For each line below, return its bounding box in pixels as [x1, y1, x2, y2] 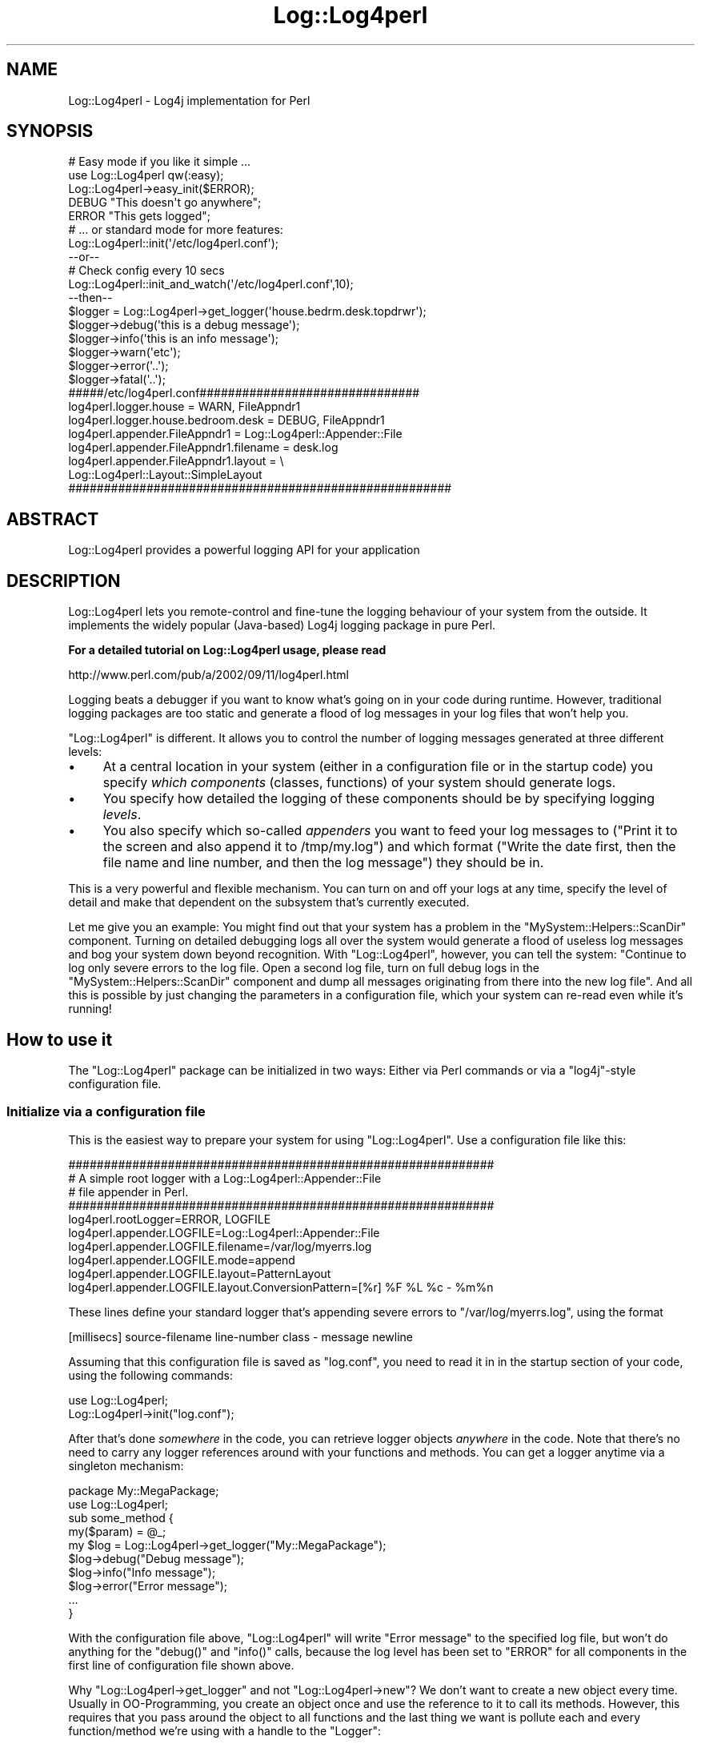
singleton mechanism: [68, 1458, 184, 1473]
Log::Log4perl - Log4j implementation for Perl [68, 93, 310, 107]
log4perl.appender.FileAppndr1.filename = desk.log [68, 440, 338, 455]
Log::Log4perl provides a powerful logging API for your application [68, 543, 420, 557]
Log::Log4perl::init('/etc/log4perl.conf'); [68, 236, 279, 251]
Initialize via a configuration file [6, 1103, 206, 1120]
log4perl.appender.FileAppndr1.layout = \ [68, 454, 284, 468]
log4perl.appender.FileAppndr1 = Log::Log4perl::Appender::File [68, 427, 403, 441]
